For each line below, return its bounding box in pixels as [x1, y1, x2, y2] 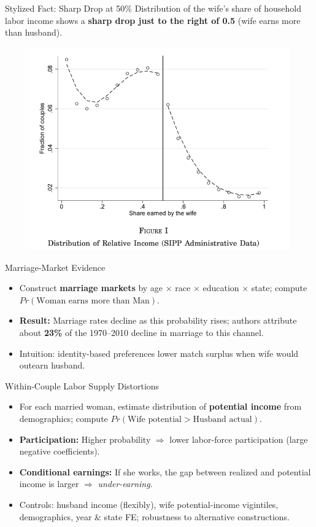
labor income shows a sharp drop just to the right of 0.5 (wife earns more [5, 14, 301, 26]
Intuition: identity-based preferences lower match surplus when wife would [19, 346, 299, 359]
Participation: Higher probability [19, 432, 151, 445]
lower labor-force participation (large [169, 432, 308, 445]
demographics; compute [19, 412, 108, 424]
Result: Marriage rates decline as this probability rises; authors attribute [19, 314, 297, 327]
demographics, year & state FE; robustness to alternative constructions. [19, 510, 290, 523]
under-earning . [98, 477, 153, 490]
